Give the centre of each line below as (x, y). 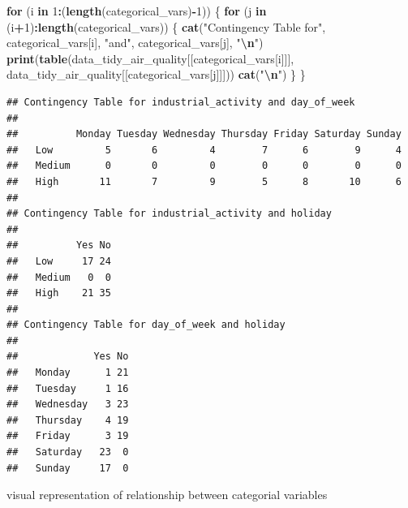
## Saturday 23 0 (68, 452)
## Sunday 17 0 (68, 468)
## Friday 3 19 (68, 436)
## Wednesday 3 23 (68, 405)
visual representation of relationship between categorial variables (167, 495)
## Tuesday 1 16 (68, 388)
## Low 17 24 (59, 261)
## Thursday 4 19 (68, 420)
